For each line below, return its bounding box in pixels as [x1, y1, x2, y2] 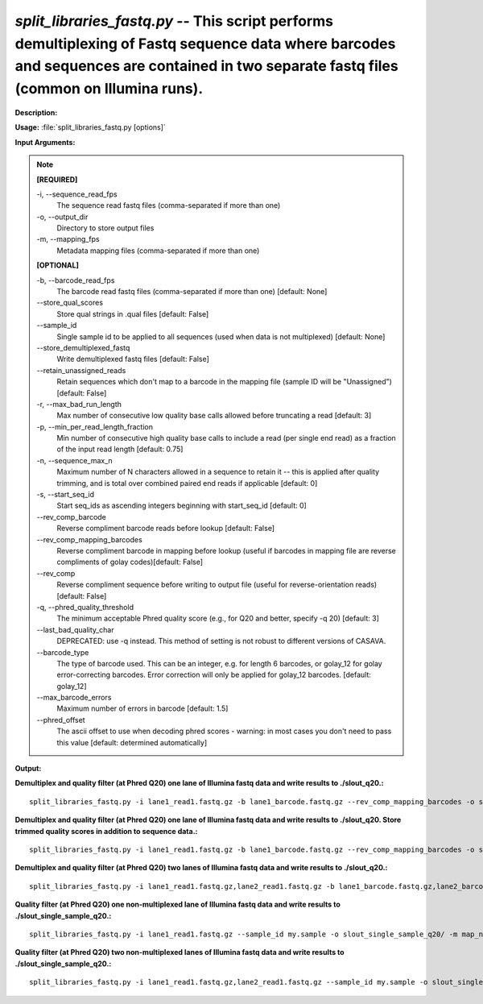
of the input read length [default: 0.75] [56, 444, 184, 454]
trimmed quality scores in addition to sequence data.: [14, 826, 198, 836]
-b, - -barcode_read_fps [36, 275, 115, 285]
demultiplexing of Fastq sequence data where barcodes [14, 35, 396, 52]
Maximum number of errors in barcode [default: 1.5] [56, 703, 229, 713]
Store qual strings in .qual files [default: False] [56, 309, 209, 318]
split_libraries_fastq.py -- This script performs [14, 12, 334, 30]
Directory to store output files [56, 223, 155, 233]
